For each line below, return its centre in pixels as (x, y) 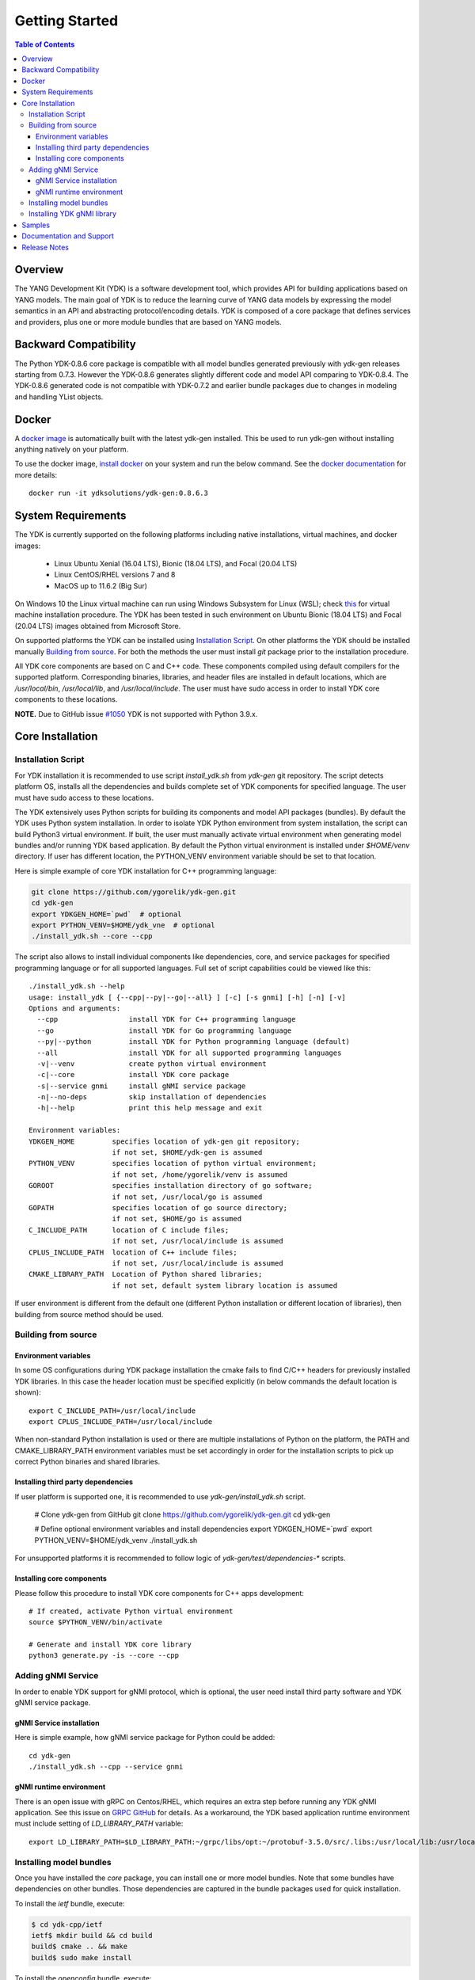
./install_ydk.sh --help (77, 986)
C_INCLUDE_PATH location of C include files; (129, 1230)
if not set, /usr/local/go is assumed (187, 1197)
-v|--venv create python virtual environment (152, 1064)
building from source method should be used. (89, 1314)
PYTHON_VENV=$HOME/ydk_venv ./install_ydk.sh (116, 1540)
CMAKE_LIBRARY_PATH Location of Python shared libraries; (146, 1274)
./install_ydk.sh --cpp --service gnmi (106, 1767)
